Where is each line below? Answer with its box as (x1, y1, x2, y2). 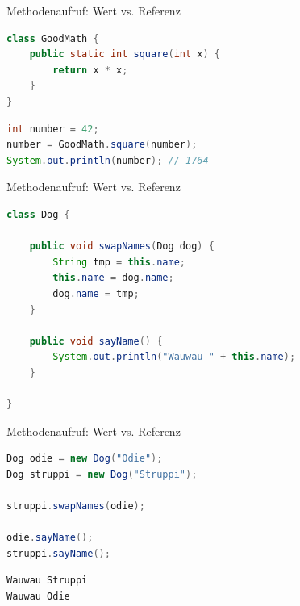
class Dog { (6, 208, 70, 220)
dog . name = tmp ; (52, 287, 140, 299)
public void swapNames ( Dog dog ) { (29, 240, 215, 253)
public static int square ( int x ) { (29, 48, 220, 61)
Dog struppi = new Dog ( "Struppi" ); (6, 468, 198, 480)
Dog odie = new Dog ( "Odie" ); (6, 453, 163, 465)
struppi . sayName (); (6, 547, 110, 559)
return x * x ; (52, 64, 128, 76)
